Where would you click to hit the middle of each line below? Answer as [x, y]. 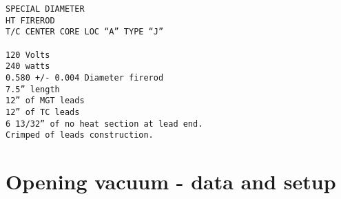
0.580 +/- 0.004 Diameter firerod [85, 77]
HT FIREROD [30, 20]
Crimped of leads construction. [80, 135]
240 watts [28, 66]
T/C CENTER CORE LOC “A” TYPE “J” [85, 32]
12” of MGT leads [45, 101]
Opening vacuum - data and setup [171, 181]
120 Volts [28, 55]
